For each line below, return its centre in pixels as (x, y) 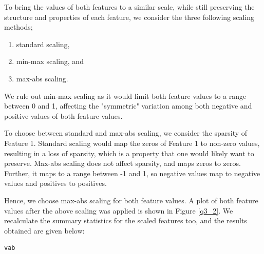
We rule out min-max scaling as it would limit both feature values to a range (125, 96)
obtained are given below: (44, 230)
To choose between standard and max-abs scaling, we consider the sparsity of (126, 133)
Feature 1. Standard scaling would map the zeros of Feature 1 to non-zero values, (132, 143)
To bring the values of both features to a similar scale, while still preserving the (129, 7)
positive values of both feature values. (63, 115)
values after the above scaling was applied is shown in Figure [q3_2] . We (119, 210)
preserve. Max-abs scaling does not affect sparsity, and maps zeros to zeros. (122, 163)
